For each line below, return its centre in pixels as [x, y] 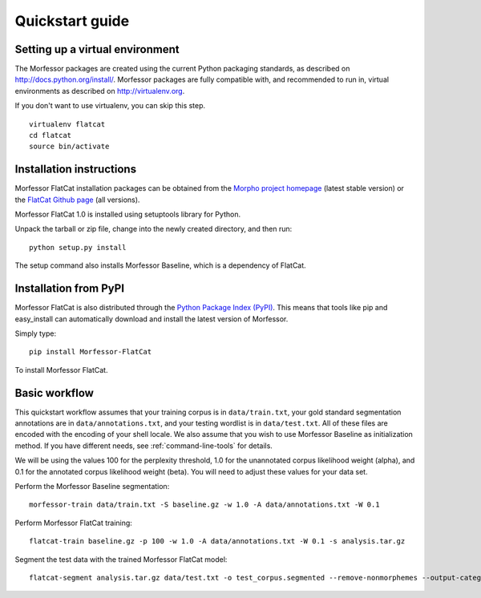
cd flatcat [51, 135]
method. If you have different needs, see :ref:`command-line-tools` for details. [143, 446]
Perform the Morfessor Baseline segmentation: [92, 486]
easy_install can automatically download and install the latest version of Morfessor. [152, 319]
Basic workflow [54, 393]
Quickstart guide [72, 21]
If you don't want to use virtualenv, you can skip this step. [110, 106]
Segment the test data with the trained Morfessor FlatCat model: [121, 559]
